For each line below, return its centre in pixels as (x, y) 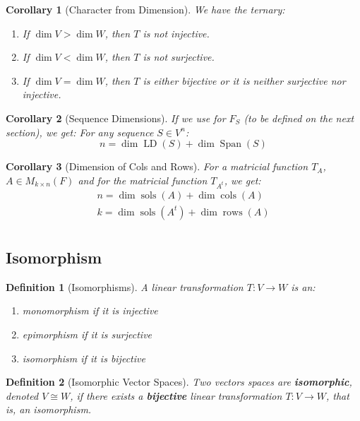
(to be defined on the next (299, 118)
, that (337, 395)
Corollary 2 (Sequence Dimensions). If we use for (116, 118)
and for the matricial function (143, 180)
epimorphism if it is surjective (87, 334)
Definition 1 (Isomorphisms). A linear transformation (125, 286)
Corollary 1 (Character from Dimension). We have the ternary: (145, 9)
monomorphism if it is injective (90, 310)
